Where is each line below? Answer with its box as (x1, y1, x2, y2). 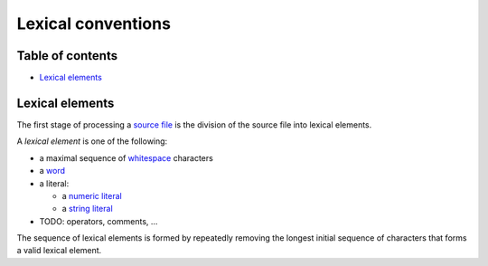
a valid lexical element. (16, 245, 102, 256)
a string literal (61, 204, 113, 214)
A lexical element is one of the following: (16, 136, 168, 147)
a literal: (39, 177, 70, 189)
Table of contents (16, 48, 117, 63)
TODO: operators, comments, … (39, 215, 158, 226)
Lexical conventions (16, 14, 172, 33)
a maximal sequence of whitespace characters (39, 152, 214, 163)
